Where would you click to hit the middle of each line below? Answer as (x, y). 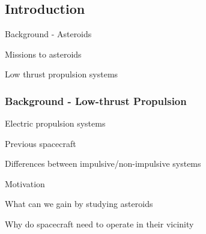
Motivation (25, 183)
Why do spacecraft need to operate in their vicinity (99, 223)
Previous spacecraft (41, 143)
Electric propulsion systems (55, 123)
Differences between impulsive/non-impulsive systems (103, 163)
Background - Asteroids (48, 34)
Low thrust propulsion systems (62, 74)
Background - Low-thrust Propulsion (96, 100)
